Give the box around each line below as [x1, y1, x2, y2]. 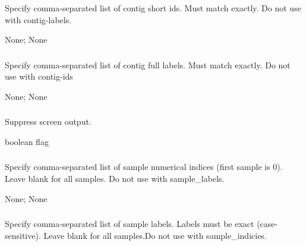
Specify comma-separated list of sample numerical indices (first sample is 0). [5, 160, 283, 173]
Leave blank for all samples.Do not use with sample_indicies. [43, 229, 267, 241]
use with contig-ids [5, 70, 73, 83]
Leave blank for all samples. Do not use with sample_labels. [5, 172, 225, 185]
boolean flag [5, 135, 49, 147]
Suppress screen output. [5, 115, 92, 128]
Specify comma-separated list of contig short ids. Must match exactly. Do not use [5, 1, 301, 14]
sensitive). [5, 229, 41, 241]
